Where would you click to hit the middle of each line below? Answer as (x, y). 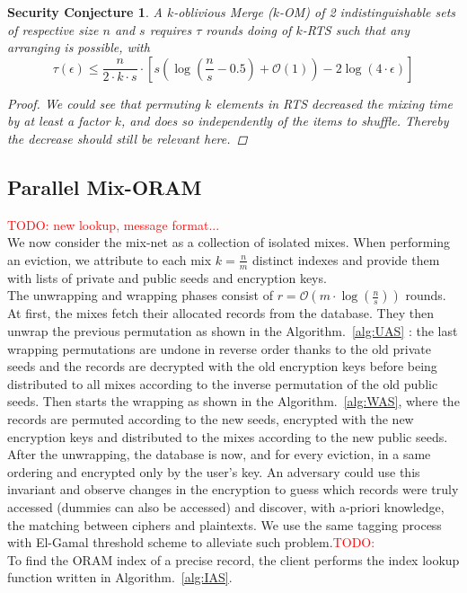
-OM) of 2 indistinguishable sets (367, 12)
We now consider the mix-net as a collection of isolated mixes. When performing (229, 242)
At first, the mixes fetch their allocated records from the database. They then (220, 313)
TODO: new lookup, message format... (114, 224)
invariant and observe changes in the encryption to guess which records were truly (233, 489)
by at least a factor (59, 121)
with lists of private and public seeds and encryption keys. (167, 277)
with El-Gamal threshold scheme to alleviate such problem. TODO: (191, 542)
